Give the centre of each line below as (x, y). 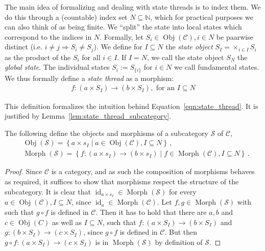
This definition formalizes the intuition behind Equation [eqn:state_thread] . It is (131, 106)
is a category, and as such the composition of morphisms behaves (153, 171)
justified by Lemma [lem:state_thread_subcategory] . (88, 116)
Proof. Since (23, 171)
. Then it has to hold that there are (151, 212)
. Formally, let (122, 36)
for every (183, 191)
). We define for (118, 47)
